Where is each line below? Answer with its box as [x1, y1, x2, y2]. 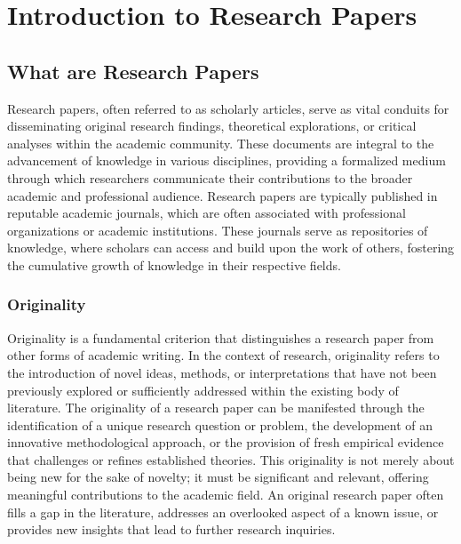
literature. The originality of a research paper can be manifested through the [7, 398, 425, 417]
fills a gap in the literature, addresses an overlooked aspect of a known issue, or [7, 502, 439, 521]
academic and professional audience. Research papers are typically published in [7, 186, 438, 204]
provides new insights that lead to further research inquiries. [7, 520, 336, 539]
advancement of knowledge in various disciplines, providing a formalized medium [7, 151, 446, 170]
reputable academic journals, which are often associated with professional [7, 204, 406, 222]
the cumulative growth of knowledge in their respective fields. [7, 255, 341, 274]
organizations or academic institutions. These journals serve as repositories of [7, 220, 428, 239]
